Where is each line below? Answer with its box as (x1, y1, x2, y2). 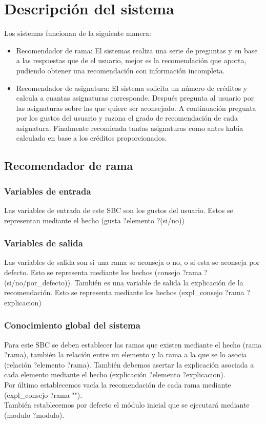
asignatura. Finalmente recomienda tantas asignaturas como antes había (16, 122, 243, 133)
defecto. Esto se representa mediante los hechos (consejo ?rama (4, 267, 202, 278)
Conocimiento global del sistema (4, 319, 140, 332)
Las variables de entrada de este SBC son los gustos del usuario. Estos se (4, 205, 233, 216)
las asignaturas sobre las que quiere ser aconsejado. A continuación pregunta (16, 102, 256, 113)
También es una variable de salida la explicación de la (74, 277, 243, 287)
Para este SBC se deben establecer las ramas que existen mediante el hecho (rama (4, 339, 262, 350)
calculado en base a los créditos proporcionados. (16, 132, 167, 143)
